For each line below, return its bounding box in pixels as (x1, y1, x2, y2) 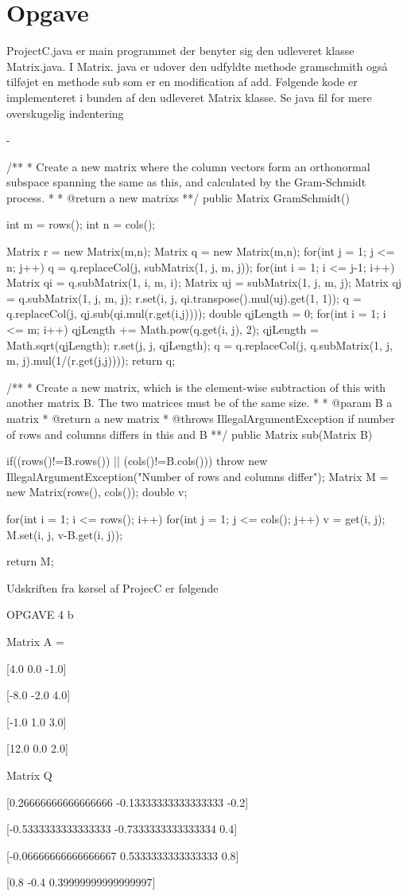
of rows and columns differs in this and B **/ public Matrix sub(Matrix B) (6, 425, 373, 442)
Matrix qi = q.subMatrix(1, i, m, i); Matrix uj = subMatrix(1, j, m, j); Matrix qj (6, 274, 402, 291)
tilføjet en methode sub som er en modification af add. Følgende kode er (6, 73, 358, 90)
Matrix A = (6, 632, 64, 649)
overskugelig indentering (6, 104, 124, 121)
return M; (6, 553, 54, 569)
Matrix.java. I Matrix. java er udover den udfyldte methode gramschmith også (6, 57, 388, 74)
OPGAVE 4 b (6, 606, 74, 623)
